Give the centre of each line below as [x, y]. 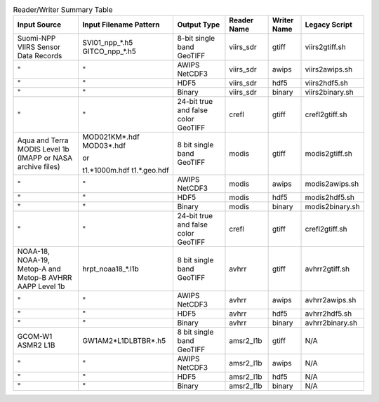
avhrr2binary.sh [331, 323]
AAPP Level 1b [41, 286]
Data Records [40, 56]
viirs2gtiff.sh [326, 47]
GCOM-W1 [35, 337]
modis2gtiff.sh [328, 154]
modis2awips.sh [332, 184]
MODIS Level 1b [43, 149]
